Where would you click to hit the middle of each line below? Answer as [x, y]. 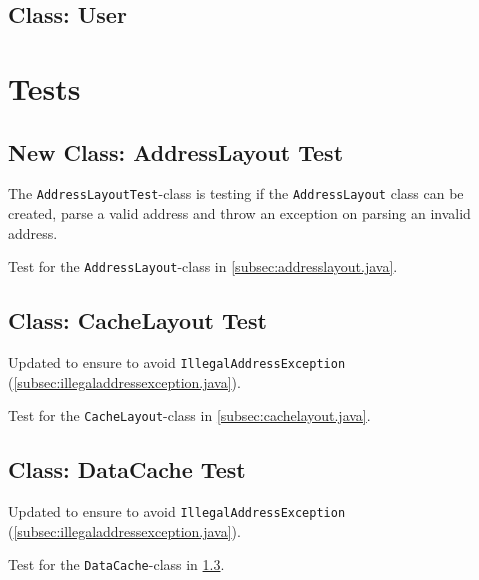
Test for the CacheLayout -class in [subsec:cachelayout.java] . [189, 415]
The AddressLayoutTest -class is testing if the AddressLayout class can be [236, 193]
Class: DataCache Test [127, 469]
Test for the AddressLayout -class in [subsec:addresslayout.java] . [203, 266]
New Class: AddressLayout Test [176, 151]
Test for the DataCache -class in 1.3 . [116, 564]
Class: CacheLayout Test [137, 320]
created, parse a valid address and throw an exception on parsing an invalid [239, 213]
